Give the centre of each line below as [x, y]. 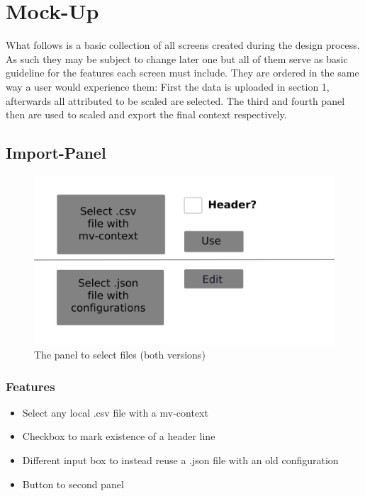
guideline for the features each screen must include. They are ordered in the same [182, 73]
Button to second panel [73, 484]
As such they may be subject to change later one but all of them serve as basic [177, 58]
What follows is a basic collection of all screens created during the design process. [183, 45]
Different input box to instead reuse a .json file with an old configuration [180, 460]
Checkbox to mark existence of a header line [119, 436]
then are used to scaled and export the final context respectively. [146, 114]
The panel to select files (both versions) [120, 354]
